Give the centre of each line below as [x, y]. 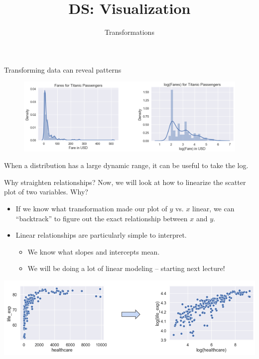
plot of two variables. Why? [46, 192]
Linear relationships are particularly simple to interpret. [101, 235]
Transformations [129, 32]
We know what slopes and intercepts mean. [94, 251]
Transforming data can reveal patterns [63, 69]
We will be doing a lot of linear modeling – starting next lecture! [126, 268]
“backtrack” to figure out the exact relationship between [102, 218]
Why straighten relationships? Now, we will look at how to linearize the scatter [125, 182]
